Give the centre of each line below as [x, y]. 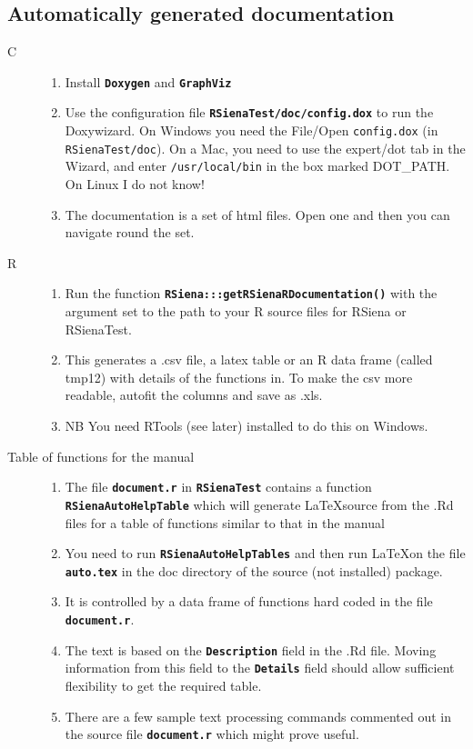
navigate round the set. [130, 232]
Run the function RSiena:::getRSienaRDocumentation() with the [251, 293]
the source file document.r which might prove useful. [212, 734]
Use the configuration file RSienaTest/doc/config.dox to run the [249, 112]
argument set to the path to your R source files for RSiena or [236, 311]
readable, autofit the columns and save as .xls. [194, 395]
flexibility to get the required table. [163, 686]
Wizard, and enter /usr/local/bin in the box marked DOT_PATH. [257, 166]
